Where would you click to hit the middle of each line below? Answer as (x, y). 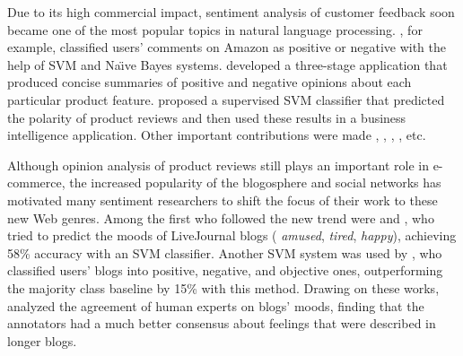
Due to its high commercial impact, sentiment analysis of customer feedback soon (231, 12)
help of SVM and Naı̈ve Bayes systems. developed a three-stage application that (227, 64)
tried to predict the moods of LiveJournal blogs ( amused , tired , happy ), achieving (232, 235)
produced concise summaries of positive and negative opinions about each (210, 82)
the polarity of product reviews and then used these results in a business (207, 117)
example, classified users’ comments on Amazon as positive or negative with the (227, 47)
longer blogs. (42, 340)
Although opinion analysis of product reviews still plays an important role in (218, 165)
